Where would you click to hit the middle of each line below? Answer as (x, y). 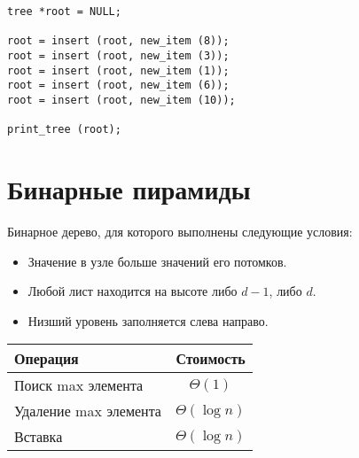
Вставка (39, 437)
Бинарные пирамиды (129, 189)
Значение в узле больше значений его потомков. (157, 261)
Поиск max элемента (79, 385)
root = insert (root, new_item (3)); (118, 55)
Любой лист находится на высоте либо (133, 291)
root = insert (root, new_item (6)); (118, 85)
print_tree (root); (64, 130)
